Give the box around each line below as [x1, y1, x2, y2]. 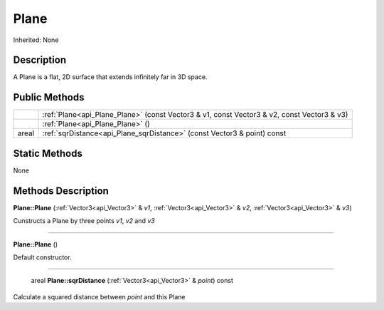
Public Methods [13, 91, 85, 103]
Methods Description [13, 185, 110, 197]
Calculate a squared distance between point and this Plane [13, 292, 186, 301]
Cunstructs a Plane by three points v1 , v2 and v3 [13, 217, 156, 225]
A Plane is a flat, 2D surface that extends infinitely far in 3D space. [13, 73, 208, 81]
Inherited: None [13, 36, 59, 44]
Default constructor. [13, 253, 72, 262]
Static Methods [13, 147, 83, 160]
